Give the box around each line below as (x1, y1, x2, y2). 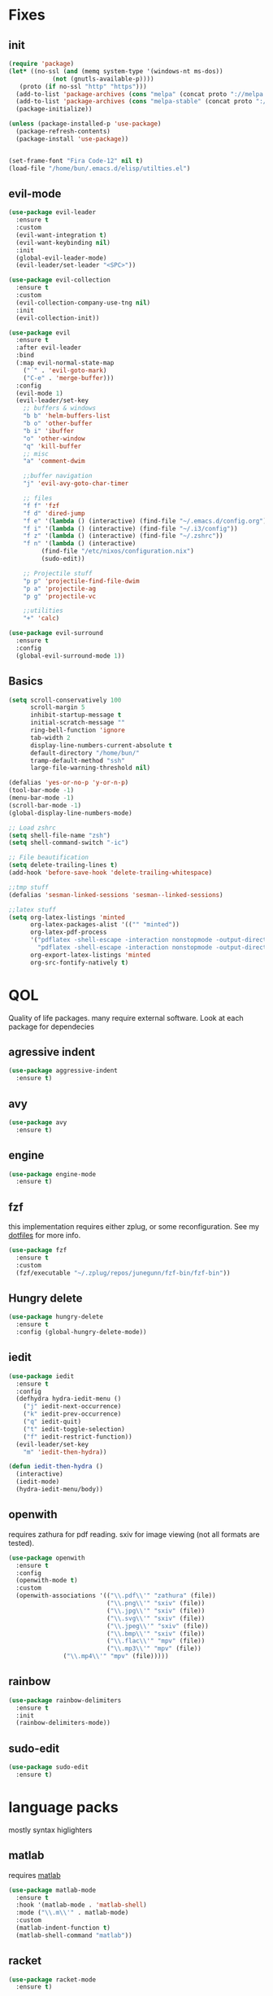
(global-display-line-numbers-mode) (8, 808, 132, 817)
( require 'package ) (8, 59, 75, 68)
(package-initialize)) (15, 105, 93, 113)
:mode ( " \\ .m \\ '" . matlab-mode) (15, 1909, 129, 1917)
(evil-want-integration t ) (15, 230, 107, 239)
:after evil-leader (15, 344, 82, 352)
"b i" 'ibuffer (23, 427, 75, 435)
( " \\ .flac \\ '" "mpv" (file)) (106, 1637, 206, 1645)
